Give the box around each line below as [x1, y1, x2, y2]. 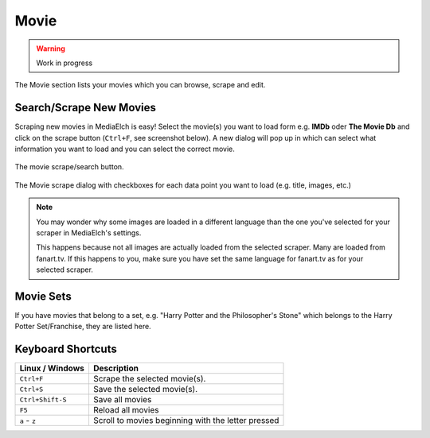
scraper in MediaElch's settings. [36, 227, 142, 238]
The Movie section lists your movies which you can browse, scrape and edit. [14, 80, 266, 90]
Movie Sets [14, 289, 72, 303]
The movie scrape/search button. [14, 162, 124, 172]
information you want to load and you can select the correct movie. [14, 144, 235, 154]
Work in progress [36, 58, 93, 68]
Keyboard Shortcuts [14, 343, 117, 356]
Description [92, 362, 139, 374]
